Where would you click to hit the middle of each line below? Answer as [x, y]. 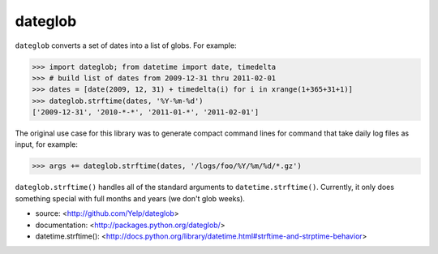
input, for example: [47, 144]
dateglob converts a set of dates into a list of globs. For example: [126, 45]
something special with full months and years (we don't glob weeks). [130, 198]
